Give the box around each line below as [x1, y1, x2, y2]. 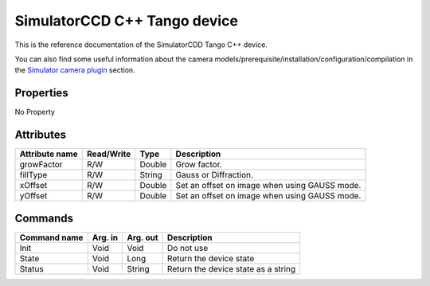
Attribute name [19, 148, 79, 159]
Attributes [14, 128, 67, 142]
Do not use [167, 242, 209, 253]
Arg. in [92, 232, 119, 243]
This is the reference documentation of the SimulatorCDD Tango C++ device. [14, 40, 268, 49]
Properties [14, 86, 68, 100]
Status [19, 263, 44, 274]
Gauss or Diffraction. [175, 170, 254, 181]
